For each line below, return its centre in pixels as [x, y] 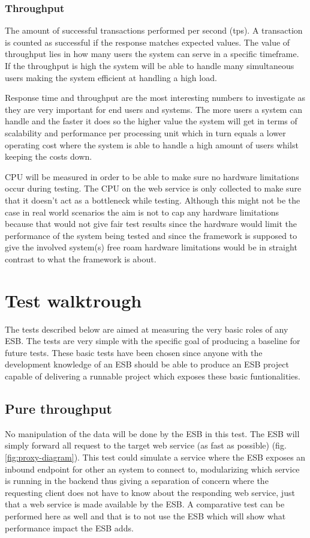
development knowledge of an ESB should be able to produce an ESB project [147, 364]
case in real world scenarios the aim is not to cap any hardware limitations [142, 212]
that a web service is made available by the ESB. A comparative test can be [145, 504]
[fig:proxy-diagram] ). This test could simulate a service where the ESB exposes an [155, 457]
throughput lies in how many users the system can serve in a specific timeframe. [152, 54]
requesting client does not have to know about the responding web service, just [150, 492]
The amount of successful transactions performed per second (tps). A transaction [154, 30]
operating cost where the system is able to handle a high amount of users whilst [152, 144]
